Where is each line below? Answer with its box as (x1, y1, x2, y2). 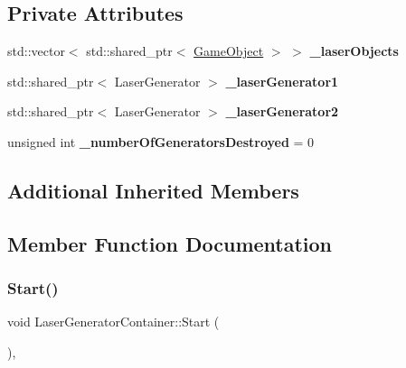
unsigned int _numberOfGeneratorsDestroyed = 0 (7, 132, 315, 151)
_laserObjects (309, 41, 399, 60)
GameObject (194, 41, 264, 60)
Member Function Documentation (7, 229, 333, 257)
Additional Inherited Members (7, 176, 299, 204)
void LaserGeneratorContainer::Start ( (7, 312, 220, 331)
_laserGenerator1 (225, 71, 339, 90)
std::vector (7, 41, 65, 60)
